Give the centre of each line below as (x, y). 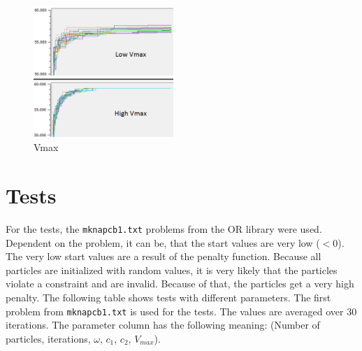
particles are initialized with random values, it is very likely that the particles (172, 270)
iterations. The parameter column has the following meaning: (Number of (163, 325)
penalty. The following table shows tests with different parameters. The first (168, 297)
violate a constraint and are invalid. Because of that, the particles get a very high (180, 284)
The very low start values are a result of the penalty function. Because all (164, 256)
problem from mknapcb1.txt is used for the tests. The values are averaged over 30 (181, 311)
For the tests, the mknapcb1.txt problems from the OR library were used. (164, 228)
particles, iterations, (48, 338)
